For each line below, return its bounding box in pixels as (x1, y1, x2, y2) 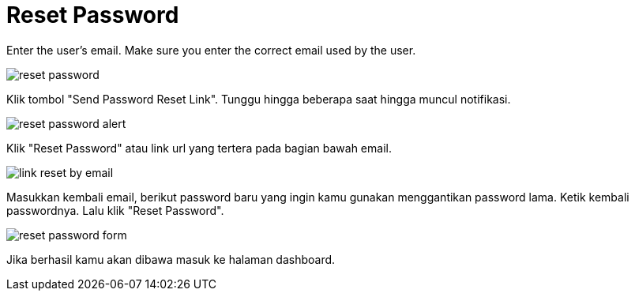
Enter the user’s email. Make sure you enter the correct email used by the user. (6, 43, 416, 57)
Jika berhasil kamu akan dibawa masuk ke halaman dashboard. (6, 252, 336, 266)
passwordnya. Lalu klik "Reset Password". (6, 203, 224, 217)
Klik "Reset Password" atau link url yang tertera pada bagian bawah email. (6, 141, 392, 155)
